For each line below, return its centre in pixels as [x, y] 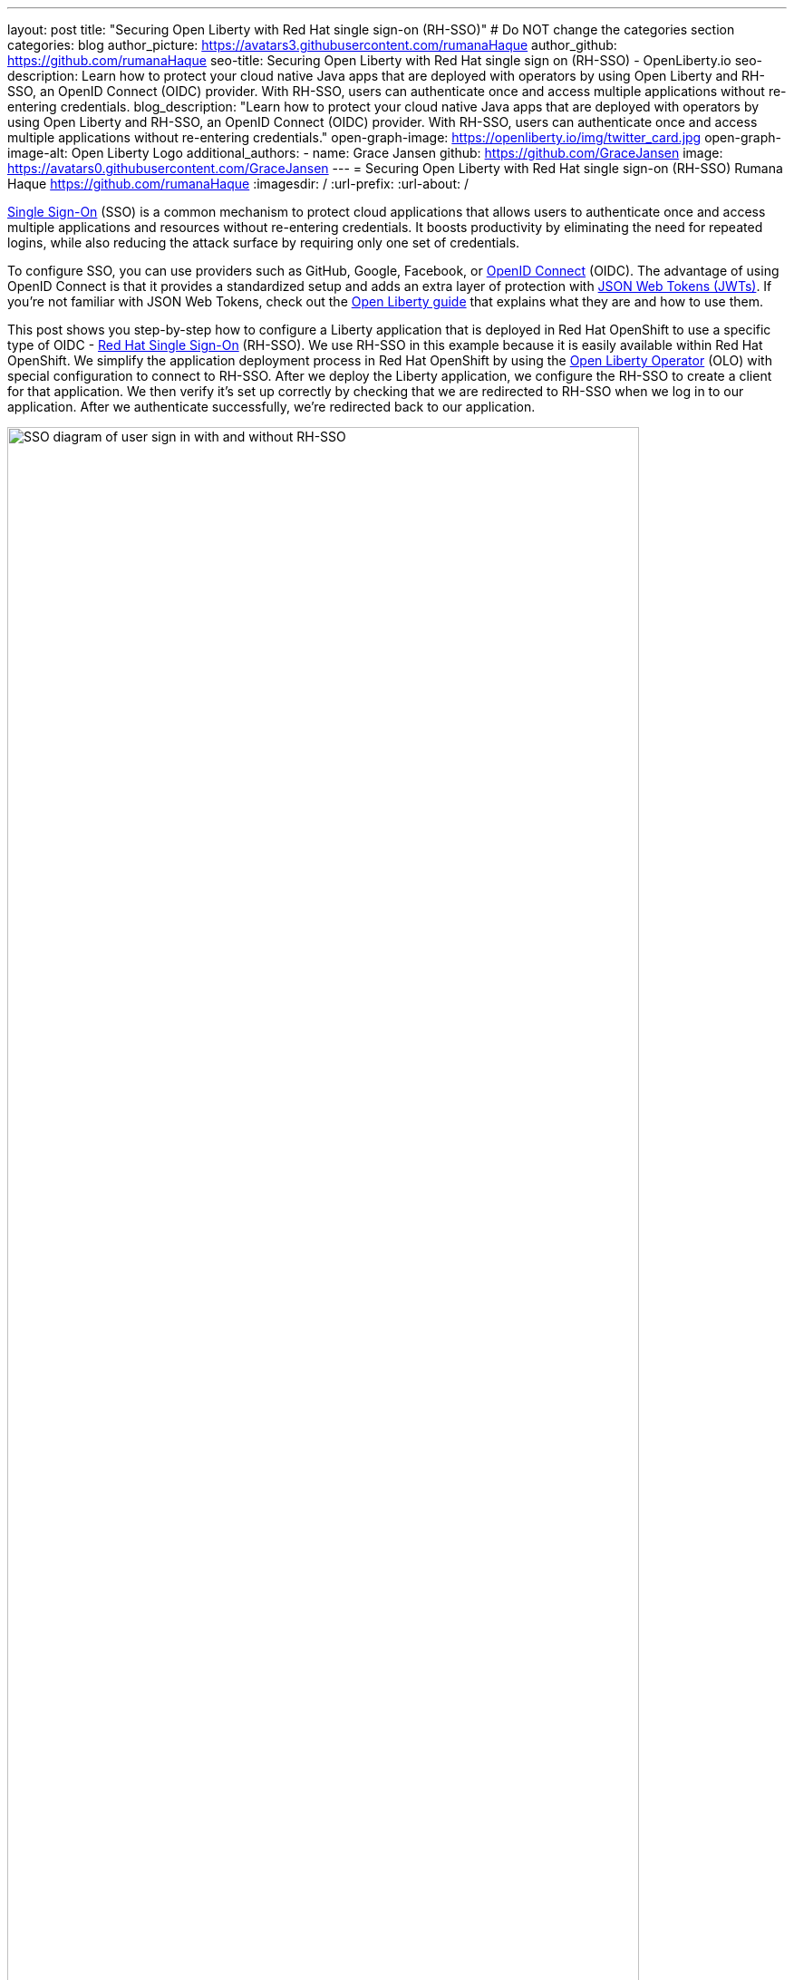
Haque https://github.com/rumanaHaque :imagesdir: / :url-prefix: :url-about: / [238, 184]
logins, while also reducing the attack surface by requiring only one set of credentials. [264, 243]
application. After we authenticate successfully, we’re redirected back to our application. [271, 407]
